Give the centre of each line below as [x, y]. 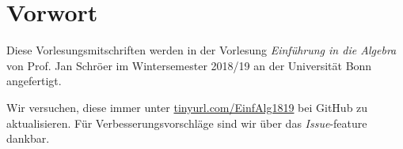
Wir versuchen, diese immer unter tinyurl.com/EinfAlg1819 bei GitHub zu [187, 107]
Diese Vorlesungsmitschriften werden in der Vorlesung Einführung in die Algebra [201, 50]
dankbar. [28, 138]
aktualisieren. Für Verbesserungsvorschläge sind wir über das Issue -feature [187, 123]
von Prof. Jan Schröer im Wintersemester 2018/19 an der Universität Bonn [189, 65]
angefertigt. [34, 81]
